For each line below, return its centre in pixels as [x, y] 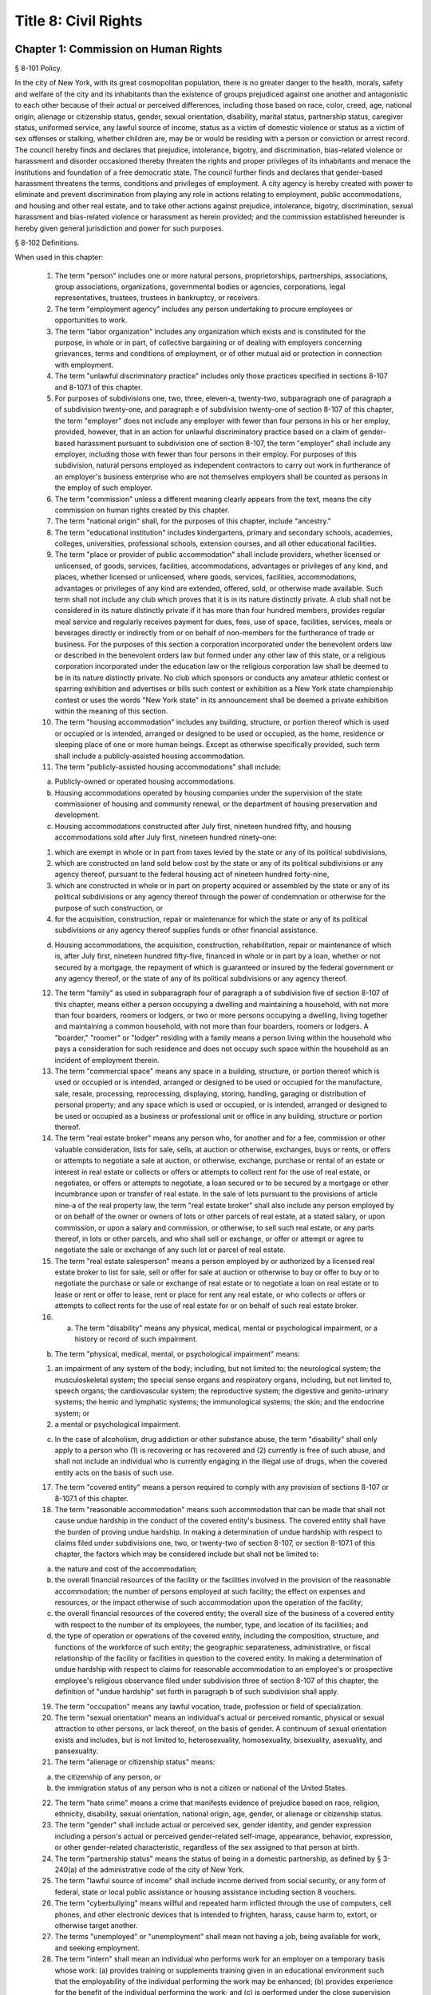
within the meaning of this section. [111, 711]
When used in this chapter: [59, 257]
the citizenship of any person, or [108, 1776]
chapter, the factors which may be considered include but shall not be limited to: [187, 1554]
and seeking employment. [97, 1948]
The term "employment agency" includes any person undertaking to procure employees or [204, 309]
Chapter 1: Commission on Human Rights [119, 49]
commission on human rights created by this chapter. [142, 510]
